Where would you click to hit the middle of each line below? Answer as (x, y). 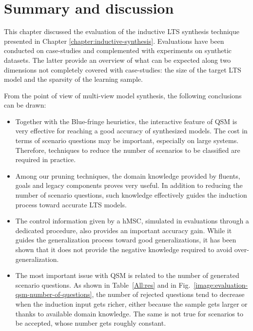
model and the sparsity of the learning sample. (73, 79)
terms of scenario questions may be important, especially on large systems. (127, 140)
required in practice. (46, 159)
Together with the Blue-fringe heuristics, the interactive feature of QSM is (126, 121)
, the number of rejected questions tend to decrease (168, 294)
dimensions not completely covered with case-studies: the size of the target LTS (123, 69)
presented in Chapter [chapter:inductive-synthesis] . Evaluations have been (114, 41)
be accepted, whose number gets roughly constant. (91, 323)
